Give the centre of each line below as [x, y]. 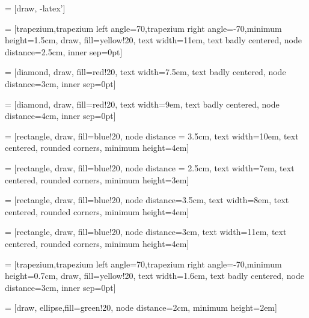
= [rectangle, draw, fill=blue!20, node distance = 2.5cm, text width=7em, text [150, 167]
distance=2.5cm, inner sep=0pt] [64, 51]
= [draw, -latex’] [35, 8]
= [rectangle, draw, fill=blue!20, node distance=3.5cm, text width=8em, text [147, 200]
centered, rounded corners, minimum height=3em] [97, 179]
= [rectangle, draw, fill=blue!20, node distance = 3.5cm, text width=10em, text [152, 136]
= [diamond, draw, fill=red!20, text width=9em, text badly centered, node [142, 104]
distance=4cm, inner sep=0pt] [60, 116]
